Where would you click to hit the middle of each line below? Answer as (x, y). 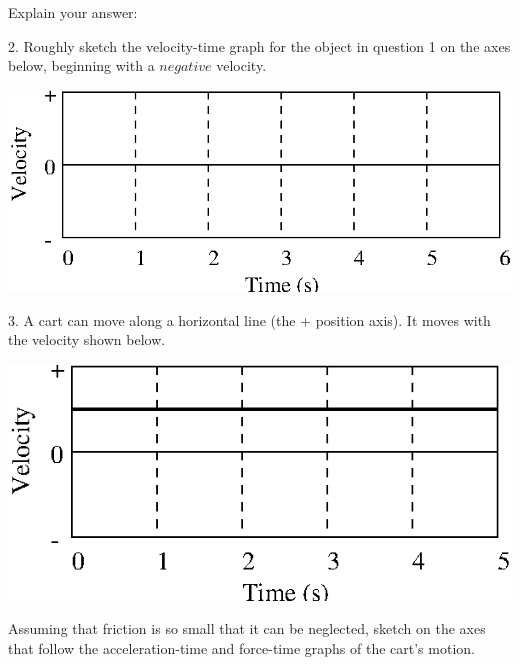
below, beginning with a (81, 65)
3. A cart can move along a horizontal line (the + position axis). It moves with (249, 319)
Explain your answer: (73, 12)
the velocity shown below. (87, 339)
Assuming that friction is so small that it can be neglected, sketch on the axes (247, 628)
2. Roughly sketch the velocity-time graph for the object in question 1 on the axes (259, 45)
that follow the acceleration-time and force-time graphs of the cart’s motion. (241, 647)
